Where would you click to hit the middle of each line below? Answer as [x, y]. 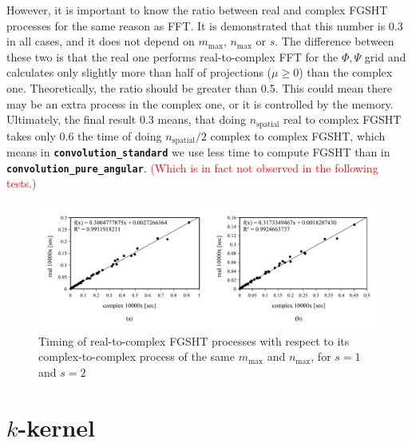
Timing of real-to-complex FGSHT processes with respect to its [194, 340]
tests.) [22, 183]
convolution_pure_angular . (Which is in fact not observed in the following [192, 167]
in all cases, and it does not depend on [101, 41]
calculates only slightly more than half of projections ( [139, 72]
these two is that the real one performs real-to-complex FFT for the [172, 56]
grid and [385, 56]
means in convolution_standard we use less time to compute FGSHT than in [198, 152]
